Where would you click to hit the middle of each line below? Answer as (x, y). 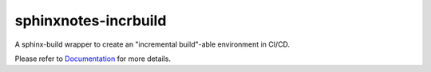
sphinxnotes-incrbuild (91, 21)
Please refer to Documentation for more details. (93, 59)
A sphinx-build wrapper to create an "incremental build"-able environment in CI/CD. (152, 44)
